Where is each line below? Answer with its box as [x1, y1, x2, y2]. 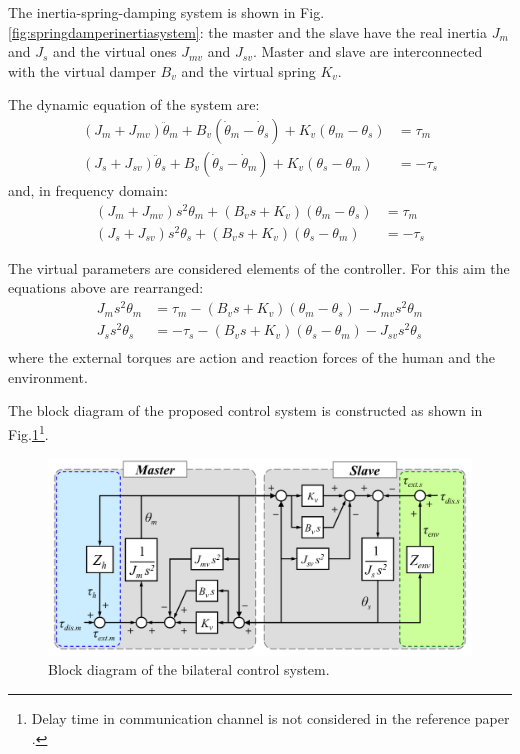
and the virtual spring [181, 60, 316, 81]
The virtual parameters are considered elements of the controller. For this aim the [8, 257, 510, 278]
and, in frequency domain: [8, 180, 168, 201]
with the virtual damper [8, 60, 156, 81]
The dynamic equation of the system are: [8, 94, 260, 115]
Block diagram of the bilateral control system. [48, 659, 330, 680]
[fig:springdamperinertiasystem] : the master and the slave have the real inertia [8, 21, 487, 42]
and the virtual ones [53, 41, 177, 62]
